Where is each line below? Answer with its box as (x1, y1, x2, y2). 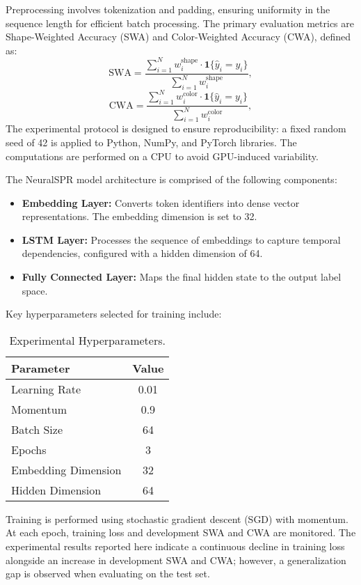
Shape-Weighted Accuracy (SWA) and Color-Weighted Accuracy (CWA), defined (6, 29, 351, 44)
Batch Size (11, 421, 63, 437)
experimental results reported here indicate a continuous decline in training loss (6, 539, 345, 554)
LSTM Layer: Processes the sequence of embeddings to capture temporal (22, 232, 341, 247)
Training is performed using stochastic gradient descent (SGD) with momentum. (6, 511, 348, 526)
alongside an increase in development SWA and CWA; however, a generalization (6, 552, 346, 567)
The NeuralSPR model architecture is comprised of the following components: (6, 172, 337, 187)
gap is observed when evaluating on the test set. (6, 566, 210, 581)
